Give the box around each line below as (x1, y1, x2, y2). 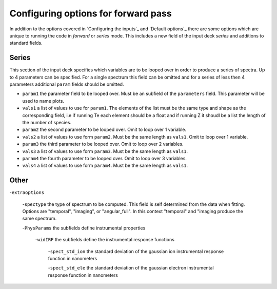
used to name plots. (22, 98, 64, 104)
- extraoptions (9, 189, 45, 196)
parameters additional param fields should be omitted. (9, 81, 124, 87)
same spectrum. (22, 216, 57, 222)
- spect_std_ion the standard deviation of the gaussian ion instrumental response (48, 248, 224, 254)
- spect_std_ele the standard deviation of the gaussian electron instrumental (48, 265, 214, 271)
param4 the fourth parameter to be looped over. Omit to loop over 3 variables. (22, 155, 187, 161)
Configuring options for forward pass (9, 8, 172, 19)
